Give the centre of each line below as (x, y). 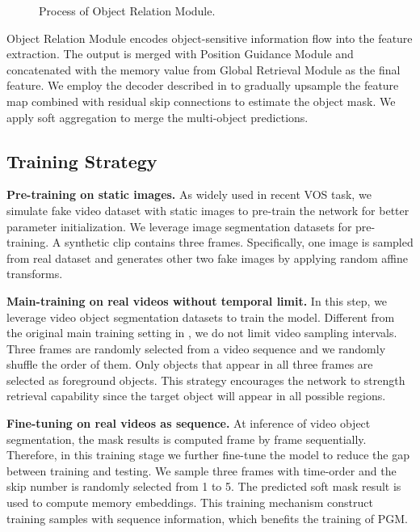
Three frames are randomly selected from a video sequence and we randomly (196, 348)
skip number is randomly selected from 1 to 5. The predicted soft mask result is (204, 486)
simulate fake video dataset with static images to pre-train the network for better (208, 210)
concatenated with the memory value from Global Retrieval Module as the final (204, 69)
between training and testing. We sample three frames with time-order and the (202, 470)
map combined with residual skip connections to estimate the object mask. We (201, 101)
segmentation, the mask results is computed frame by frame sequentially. (187, 439)
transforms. (35, 274)
